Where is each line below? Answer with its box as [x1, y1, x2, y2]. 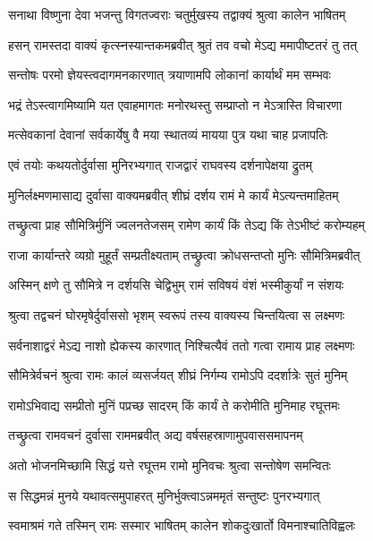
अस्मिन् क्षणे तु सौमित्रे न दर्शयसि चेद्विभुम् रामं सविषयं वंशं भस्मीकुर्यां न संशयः [8, 275, 344, 294]
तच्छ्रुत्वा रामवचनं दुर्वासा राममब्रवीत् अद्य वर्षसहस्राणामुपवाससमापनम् [8, 426, 303, 444]
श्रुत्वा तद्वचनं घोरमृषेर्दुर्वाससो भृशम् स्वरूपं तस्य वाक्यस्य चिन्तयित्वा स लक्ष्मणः [8, 305, 345, 324]
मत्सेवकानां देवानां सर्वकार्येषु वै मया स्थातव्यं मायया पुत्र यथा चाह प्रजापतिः [8, 125, 328, 144]
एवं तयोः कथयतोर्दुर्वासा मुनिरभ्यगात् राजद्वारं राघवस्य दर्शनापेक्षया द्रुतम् [8, 155, 312, 173]
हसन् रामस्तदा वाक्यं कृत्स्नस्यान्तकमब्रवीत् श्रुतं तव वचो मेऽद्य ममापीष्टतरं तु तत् [8, 35, 358, 54]
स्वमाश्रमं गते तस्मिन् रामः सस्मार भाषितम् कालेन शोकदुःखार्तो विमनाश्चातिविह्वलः [8, 516, 356, 535]
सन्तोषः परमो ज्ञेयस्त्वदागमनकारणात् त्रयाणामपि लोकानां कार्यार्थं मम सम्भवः [8, 65, 331, 84]
